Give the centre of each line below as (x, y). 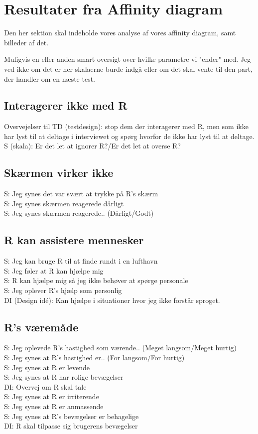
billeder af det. (26, 42)
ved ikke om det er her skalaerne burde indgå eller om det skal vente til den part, (128, 69)
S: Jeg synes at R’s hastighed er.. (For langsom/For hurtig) (94, 358)
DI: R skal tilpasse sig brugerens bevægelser (71, 426)
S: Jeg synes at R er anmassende (54, 406)
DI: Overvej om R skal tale (45, 386)
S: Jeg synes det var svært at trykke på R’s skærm (81, 194)
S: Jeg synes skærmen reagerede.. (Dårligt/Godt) (79, 213)
